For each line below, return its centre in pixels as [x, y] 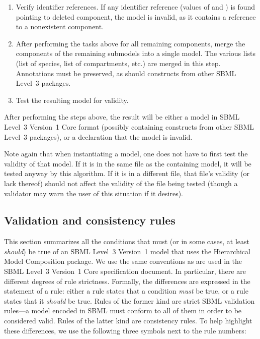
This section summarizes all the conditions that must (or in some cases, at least [127, 241]
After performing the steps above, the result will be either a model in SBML [122, 117]
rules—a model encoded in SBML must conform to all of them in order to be [123, 310]
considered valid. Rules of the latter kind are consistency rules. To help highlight [128, 321]
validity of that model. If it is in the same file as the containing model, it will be [128, 163]
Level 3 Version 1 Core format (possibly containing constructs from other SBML [129, 126]
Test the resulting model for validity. [72, 100]
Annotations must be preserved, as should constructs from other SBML [126, 73]
